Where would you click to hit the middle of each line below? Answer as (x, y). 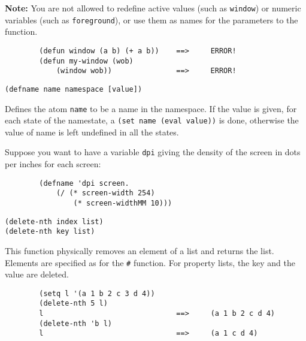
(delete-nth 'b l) (75, 323)
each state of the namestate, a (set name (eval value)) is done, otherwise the (152, 120)
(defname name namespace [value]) (74, 89)
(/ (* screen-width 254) (105, 193)
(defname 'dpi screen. (84, 183)
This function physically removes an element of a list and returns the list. (140, 250)
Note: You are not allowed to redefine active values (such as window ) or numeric (153, 8)
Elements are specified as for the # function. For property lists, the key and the (150, 262)
